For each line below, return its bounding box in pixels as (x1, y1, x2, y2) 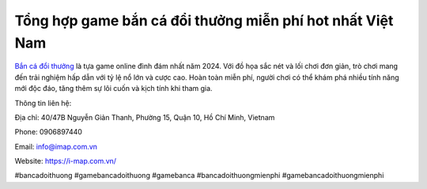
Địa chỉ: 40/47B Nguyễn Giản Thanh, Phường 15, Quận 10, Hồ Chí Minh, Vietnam (14, 112, 275, 122)
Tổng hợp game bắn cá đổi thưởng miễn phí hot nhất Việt (14, 12, 394, 29)
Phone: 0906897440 (14, 127, 83, 137)
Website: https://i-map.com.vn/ (14, 157, 117, 166)
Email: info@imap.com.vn (14, 142, 98, 151)
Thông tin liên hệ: (14, 98, 72, 108)
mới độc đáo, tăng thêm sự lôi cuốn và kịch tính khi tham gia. (14, 84, 213, 93)
